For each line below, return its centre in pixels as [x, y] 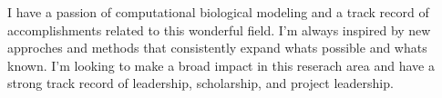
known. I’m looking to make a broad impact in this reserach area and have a [221, 65]
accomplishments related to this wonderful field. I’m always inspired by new [219, 29]
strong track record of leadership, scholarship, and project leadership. [200, 83]
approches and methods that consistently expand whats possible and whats [217, 48]
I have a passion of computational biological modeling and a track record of [218, 12]
